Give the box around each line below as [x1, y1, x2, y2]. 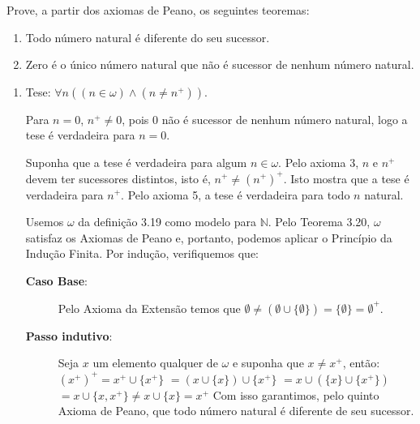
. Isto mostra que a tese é [283, 169, 409, 186]
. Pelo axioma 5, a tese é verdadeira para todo [121, 186, 350, 203]
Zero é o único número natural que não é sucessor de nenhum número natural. [25, 56, 414, 73]
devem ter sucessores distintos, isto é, [25, 169, 211, 186]
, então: [342, 354, 380, 371]
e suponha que [232, 354, 304, 371]
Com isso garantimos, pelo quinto [212, 386, 379, 403]
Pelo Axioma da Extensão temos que [58, 299, 241, 316]
